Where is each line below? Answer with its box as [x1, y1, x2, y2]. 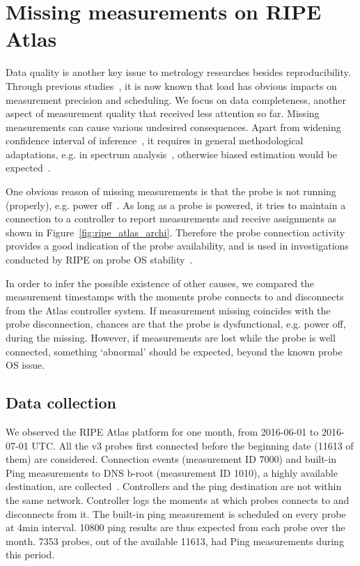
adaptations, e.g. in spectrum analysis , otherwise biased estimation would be [6, 146, 337, 161]
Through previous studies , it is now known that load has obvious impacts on [6, 78, 337, 93]
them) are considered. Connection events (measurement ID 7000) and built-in [6, 452, 336, 466]
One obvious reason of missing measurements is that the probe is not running [6, 184, 336, 199]
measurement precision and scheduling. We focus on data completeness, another [6, 92, 347, 107]
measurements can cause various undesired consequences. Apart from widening [6, 119, 341, 134]
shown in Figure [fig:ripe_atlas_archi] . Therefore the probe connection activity [6, 224, 345, 239]
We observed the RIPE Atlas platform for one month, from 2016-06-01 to [6, 424, 319, 438]
